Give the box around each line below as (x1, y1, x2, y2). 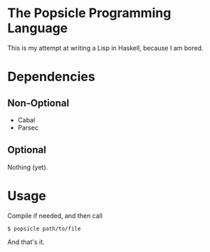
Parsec (17, 123, 39, 132)
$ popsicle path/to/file (7, 225, 81, 232)
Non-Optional (7, 97, 70, 109)
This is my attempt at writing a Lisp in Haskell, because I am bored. (7, 43, 204, 52)
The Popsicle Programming (7, 5, 172, 21)
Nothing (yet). (7, 162, 48, 172)
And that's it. (7, 237, 45, 246)
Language (7, 20, 68, 36)
